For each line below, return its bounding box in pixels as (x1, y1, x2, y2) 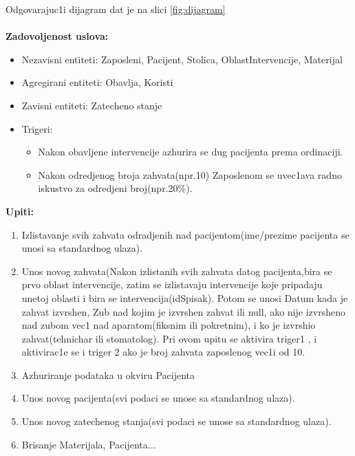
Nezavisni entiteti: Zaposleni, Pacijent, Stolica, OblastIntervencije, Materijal (21, 52, 343, 66)
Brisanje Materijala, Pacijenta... (21, 437, 156, 451)
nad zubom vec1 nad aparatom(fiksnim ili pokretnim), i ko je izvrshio (21, 318, 316, 332)
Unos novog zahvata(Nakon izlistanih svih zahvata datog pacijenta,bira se (21, 263, 332, 278)
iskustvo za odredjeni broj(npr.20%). (38, 181, 193, 195)
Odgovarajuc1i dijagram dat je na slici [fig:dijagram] (6, 2, 226, 16)
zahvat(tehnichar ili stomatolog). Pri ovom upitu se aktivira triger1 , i (21, 331, 317, 345)
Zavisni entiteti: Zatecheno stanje (21, 98, 162, 112)
